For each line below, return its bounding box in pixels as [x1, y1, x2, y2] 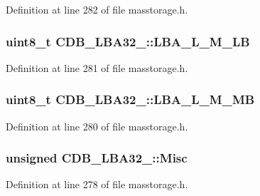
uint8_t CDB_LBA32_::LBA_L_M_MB [6, 91, 255, 108]
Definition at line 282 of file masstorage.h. [6, 2, 188, 16]
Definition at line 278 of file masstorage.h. [6, 177, 188, 192]
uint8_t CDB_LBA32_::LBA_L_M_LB [6, 32, 250, 50]
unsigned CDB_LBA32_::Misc [6, 149, 188, 167]
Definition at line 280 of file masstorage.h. [6, 118, 188, 133]
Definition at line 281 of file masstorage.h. [6, 60, 188, 75]
